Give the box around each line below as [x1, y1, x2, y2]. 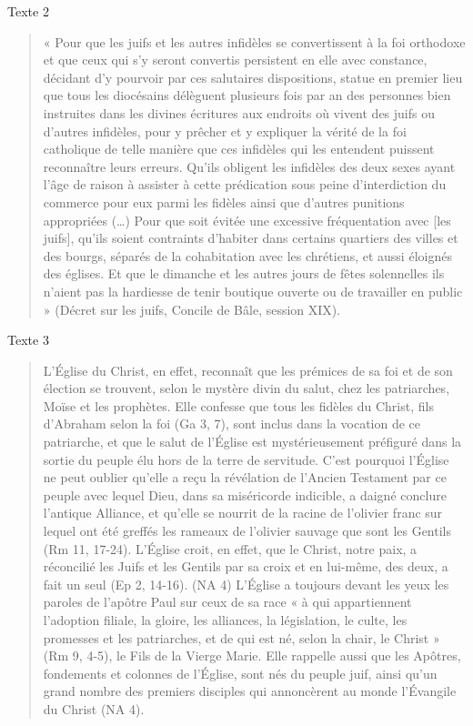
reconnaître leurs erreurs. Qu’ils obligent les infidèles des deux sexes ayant [43, 156, 456, 176]
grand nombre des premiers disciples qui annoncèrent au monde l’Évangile [43, 681, 457, 701]
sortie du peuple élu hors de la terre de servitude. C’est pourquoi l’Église [43, 449, 449, 469]
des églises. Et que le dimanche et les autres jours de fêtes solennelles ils [43, 264, 445, 283]
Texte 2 [7, 2, 49, 20]
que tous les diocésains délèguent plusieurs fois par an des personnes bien [43, 86, 451, 105]
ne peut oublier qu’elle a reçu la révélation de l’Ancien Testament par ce [43, 468, 447, 487]
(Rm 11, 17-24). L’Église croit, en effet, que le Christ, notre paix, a [43, 539, 418, 558]
